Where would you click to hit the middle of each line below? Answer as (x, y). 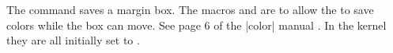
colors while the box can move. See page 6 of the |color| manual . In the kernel (196, 25)
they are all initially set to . (73, 40)
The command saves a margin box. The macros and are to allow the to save (190, 9)
